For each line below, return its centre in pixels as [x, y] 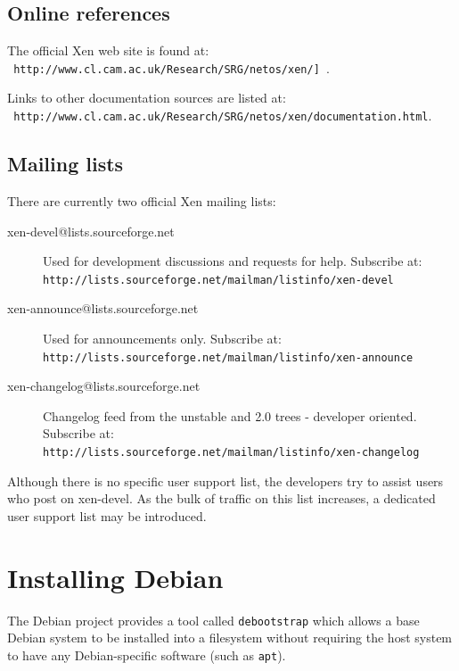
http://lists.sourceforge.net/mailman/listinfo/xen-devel [218, 280]
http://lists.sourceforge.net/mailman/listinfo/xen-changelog [231, 452]
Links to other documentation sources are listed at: [147, 98]
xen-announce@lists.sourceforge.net [103, 308]
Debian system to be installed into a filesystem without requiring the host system [230, 638]
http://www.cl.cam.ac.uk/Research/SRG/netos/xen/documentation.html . [223, 116]
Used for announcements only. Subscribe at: [162, 338]
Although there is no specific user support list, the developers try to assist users [225, 480]
